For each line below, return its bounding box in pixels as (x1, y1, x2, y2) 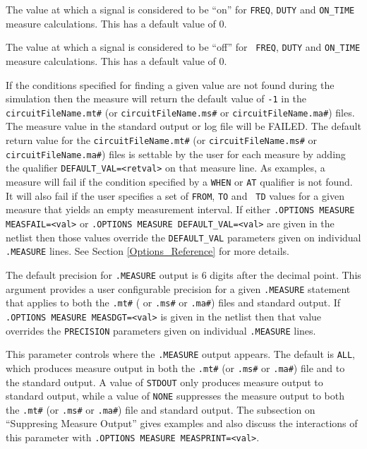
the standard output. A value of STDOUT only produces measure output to (6, 374, 323, 389)
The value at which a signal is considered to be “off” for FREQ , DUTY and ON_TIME (6, 40, 361, 54)
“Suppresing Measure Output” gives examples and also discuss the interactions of (6, 416, 358, 431)
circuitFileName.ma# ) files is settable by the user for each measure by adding (6, 146, 346, 161)
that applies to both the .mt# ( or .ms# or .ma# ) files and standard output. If (6, 295, 341, 310)
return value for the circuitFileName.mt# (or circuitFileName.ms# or (6, 133, 318, 147)
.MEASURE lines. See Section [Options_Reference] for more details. (6, 244, 289, 258)
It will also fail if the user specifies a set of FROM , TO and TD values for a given (6, 188, 344, 203)
